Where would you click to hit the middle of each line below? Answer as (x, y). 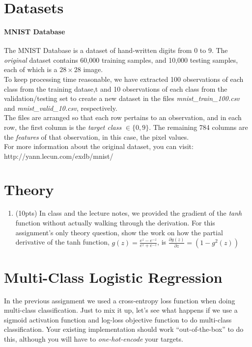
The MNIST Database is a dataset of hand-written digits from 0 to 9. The (116, 50)
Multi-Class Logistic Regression (113, 277)
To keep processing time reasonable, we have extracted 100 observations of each (124, 79)
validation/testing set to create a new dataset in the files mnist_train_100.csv (122, 98)
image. (93, 69)
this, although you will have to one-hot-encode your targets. (94, 339)
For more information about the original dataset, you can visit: (99, 146)
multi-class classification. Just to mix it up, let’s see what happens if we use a (121, 310)
